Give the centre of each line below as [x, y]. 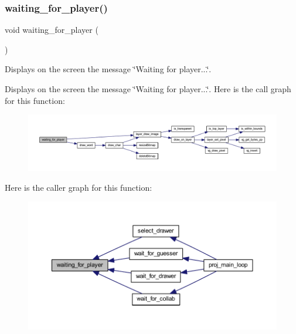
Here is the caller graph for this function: [79, 187]
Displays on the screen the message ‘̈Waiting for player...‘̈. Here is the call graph [148, 89]
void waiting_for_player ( [52, 30]
